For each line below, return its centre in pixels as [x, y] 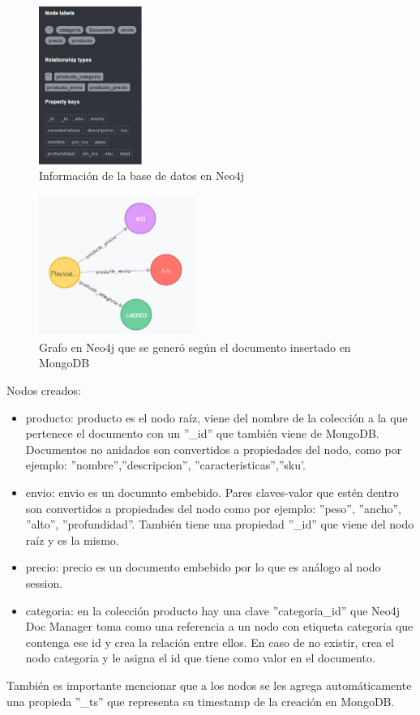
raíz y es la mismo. [72, 539]
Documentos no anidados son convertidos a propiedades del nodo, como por [214, 449]
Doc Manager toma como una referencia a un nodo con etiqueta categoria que [219, 626]
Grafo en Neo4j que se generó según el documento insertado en [195, 347]
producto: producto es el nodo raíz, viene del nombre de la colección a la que [216, 417]
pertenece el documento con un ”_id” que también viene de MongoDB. [202, 433]
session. [44, 582]
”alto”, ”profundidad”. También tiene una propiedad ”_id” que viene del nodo [220, 524]
